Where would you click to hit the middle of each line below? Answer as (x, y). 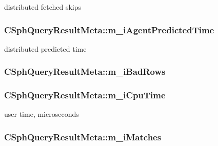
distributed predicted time (45, 48)
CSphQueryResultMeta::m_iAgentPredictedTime (109, 29)
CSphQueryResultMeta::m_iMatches (83, 137)
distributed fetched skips (43, 7)
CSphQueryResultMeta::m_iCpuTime (85, 95)
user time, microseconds (42, 114)
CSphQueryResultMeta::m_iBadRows (85, 71)
